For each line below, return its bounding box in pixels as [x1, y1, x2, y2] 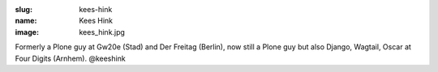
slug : [15, 5, 32, 14]
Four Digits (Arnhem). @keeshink [15, 53, 126, 63]
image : [15, 27, 40, 36]
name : [15, 16, 37, 26]
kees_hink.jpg [79, 27, 126, 36]
